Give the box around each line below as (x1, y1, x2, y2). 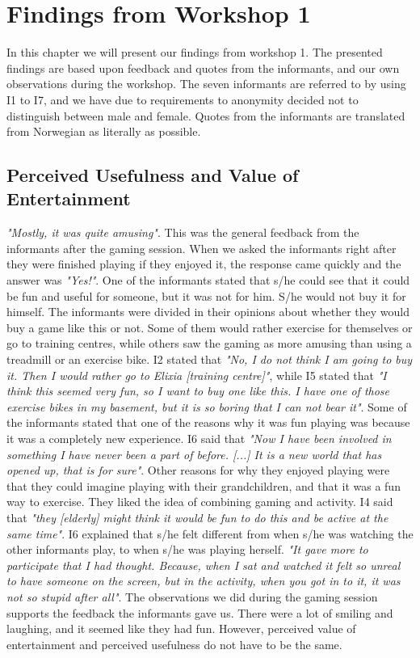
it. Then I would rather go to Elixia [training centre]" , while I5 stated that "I (6, 366, 387, 383)
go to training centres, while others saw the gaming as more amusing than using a (6, 335, 412, 352)
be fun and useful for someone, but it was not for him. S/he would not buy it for (6, 287, 406, 304)
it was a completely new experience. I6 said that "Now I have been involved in (6, 430, 392, 446)
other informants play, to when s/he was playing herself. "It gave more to (6, 541, 368, 558)
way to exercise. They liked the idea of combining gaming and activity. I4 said (6, 493, 393, 510)
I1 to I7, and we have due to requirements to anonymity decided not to (6, 91, 359, 108)
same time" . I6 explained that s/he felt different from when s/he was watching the (6, 525, 414, 542)
